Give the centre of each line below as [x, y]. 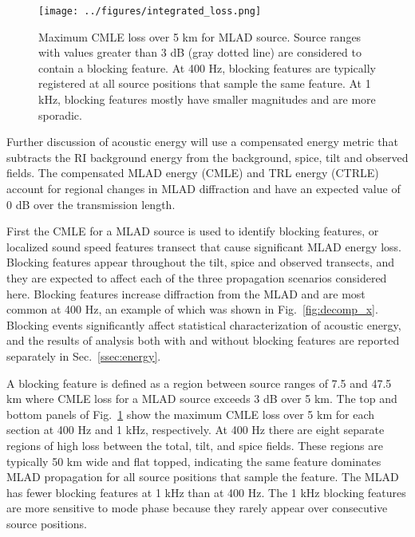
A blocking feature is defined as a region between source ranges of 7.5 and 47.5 [199, 383]
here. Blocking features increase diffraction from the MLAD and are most [186, 293]
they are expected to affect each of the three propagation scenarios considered [197, 277]
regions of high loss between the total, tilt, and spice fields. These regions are [195, 445]
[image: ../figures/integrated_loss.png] [150, 11]
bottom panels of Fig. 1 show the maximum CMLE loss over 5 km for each [190, 414]
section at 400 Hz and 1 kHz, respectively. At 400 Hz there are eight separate [196, 430]
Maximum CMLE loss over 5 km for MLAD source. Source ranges [200, 36]
